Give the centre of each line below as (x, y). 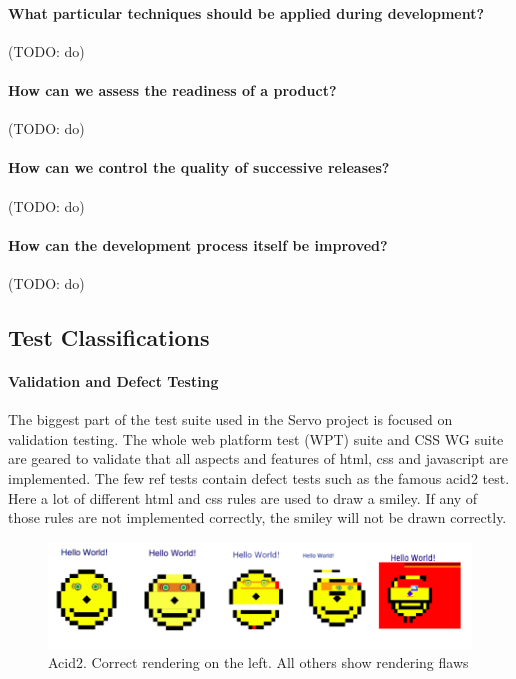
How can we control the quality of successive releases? (199, 167)
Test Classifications (109, 336)
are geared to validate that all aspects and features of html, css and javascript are (258, 458)
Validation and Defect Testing (113, 380)
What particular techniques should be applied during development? (246, 12)
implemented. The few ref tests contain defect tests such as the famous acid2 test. (259, 477)
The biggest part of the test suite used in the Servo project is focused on (230, 419)
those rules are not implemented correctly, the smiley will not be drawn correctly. (257, 517)
